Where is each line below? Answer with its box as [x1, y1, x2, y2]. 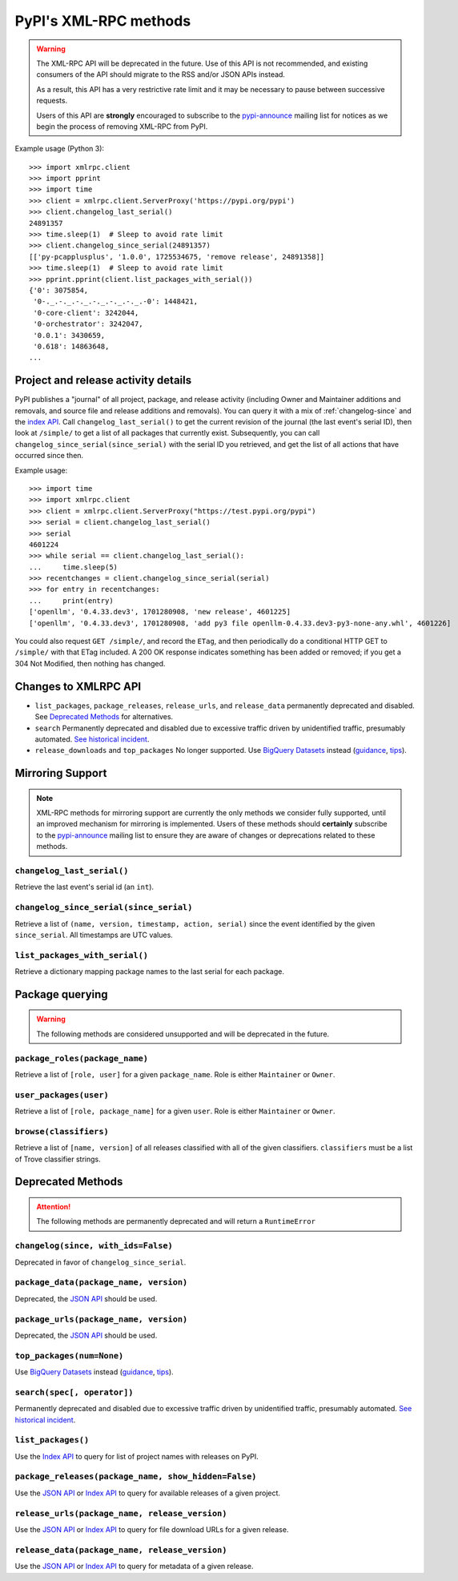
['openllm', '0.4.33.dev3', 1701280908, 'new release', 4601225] [29, 607, 291, 617]
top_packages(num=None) [14, 1350, 124, 1361]
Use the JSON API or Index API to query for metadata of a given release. [14, 1562, 254, 1571]
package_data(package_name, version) [14, 1277, 188, 1288]
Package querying [14, 988, 108, 1001]
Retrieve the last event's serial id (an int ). [14, 882, 155, 892]
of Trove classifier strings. [14, 1154, 102, 1164]
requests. [36, 96, 68, 106]
